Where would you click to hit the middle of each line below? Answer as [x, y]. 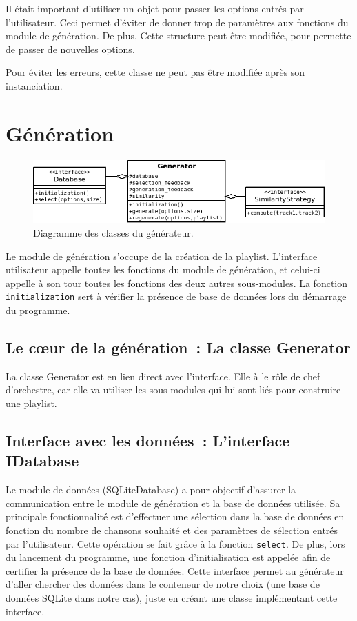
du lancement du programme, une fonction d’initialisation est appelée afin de [168, 557]
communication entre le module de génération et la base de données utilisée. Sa [173, 503]
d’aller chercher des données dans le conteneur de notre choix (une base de [163, 584]
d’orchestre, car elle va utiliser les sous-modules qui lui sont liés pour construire [173, 390]
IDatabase [42, 461]
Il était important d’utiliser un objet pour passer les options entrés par [155, 8]
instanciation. [34, 85]
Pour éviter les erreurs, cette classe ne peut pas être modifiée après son [155, 72]
